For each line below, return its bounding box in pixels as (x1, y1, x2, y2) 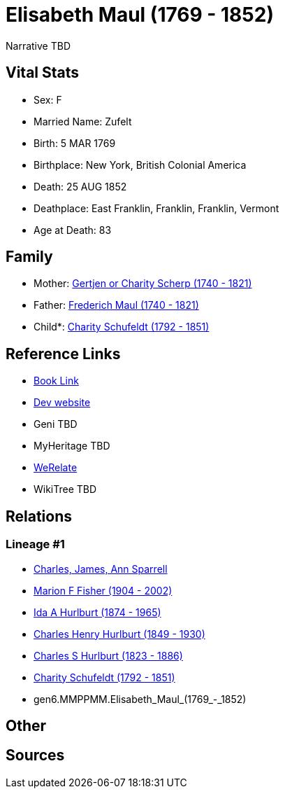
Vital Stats (6, 64, 80, 82)
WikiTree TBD (34, 483, 97, 496)
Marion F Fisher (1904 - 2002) (34, 584, 173, 597)
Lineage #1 (6, 537, 65, 552)
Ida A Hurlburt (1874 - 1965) (34, 606, 161, 618)
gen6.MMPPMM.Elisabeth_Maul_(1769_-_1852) (34, 692, 247, 705)
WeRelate (34, 461, 78, 474)
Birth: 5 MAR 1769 (34, 137, 116, 149)
